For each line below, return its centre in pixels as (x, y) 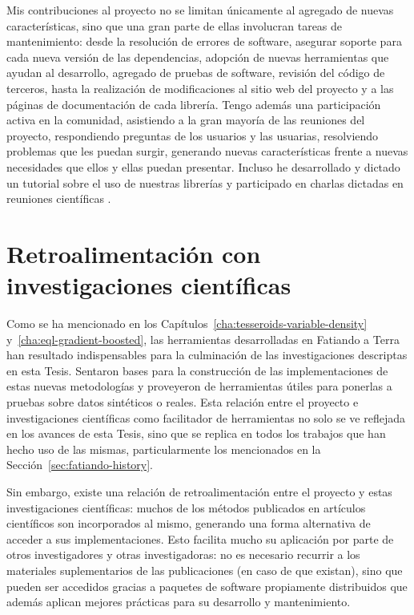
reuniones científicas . (59, 198)
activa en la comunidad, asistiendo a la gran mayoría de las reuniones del (186, 120)
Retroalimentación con (134, 253)
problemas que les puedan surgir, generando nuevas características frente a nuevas (207, 151)
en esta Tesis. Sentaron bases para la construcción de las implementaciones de (197, 370)
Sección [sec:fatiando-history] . (80, 465)
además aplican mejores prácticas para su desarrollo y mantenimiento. (179, 602)
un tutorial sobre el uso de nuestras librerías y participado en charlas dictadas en (205, 182)
